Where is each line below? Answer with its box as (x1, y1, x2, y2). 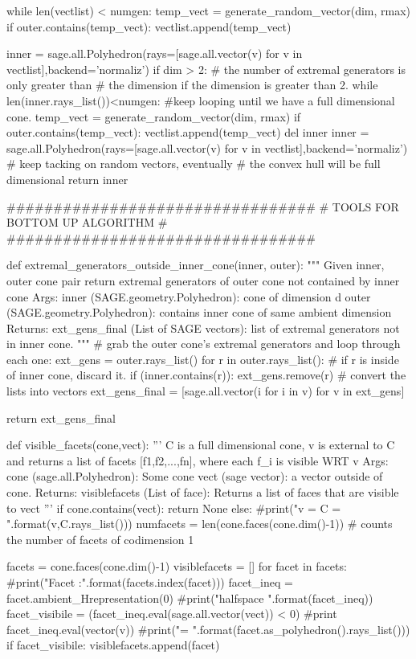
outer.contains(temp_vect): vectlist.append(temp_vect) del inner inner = (6, 124, 369, 141)
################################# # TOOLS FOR (6, 198, 399, 215)
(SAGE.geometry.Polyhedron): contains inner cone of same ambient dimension (6, 304, 392, 321)
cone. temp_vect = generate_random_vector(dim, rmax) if (6, 108, 301, 125)
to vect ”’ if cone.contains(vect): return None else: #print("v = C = (6, 499, 341, 516)
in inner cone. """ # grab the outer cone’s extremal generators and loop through (6, 335, 401, 352)
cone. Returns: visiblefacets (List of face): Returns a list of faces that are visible (6, 484, 399, 501)
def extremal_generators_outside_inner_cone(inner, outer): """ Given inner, (6, 256, 385, 273)
